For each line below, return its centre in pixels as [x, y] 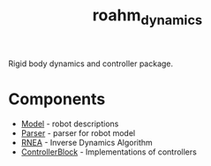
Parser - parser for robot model [78, 132]
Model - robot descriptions [70, 124]
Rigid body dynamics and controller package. [91, 64]
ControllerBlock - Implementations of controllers [109, 152]
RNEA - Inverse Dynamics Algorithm [87, 142]
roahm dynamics [147, 17]
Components [57, 99]
